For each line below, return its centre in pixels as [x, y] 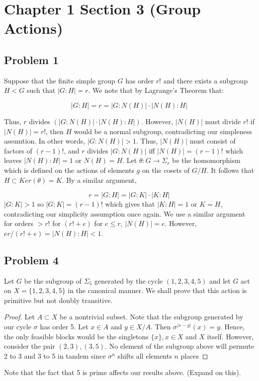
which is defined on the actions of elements [69, 170]
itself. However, [230, 336]
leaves [13, 160]
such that [41, 90]
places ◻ [194, 355]
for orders [19, 223]
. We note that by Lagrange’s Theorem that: [156, 90]
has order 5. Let [64, 327]
